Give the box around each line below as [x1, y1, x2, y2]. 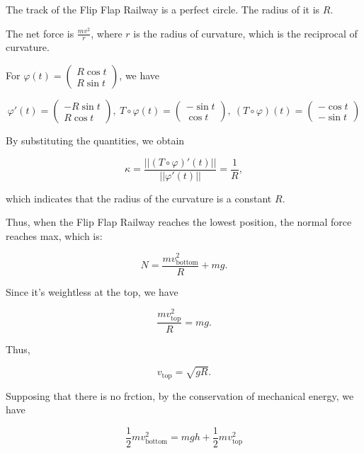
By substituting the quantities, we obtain [6, 133, 185, 148]
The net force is [6, 25, 74, 40]
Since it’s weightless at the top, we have [6, 284, 178, 299]
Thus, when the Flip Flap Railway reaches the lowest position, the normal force [6, 214, 352, 229]
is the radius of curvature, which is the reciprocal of [133, 25, 358, 40]
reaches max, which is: [6, 228, 103, 243]
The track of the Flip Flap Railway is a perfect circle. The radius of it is [6, 2, 320, 16]
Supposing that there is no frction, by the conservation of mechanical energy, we [6, 388, 354, 403]
